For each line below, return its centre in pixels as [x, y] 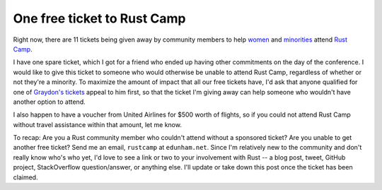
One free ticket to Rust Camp [100, 18]
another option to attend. [49, 102]
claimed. [25, 177]
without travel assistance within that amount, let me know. [97, 124]
